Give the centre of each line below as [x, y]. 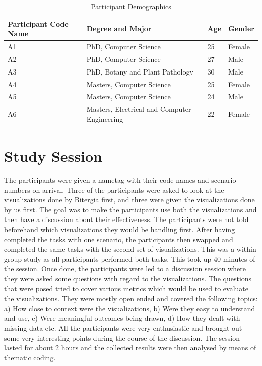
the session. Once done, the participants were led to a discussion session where [125, 269]
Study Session [53, 156]
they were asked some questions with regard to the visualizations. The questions [128, 278]
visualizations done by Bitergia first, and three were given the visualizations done [129, 200]
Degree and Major [119, 28]
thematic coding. [30, 357]
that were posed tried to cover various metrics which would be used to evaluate [126, 288]
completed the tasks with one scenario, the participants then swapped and [119, 239]
